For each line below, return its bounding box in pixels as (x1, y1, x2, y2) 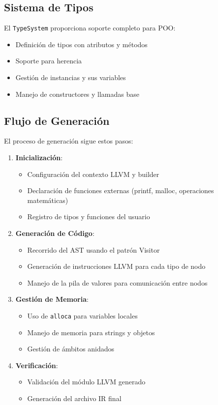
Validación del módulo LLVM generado (27, 376, 146, 387)
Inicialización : (15, 152, 63, 163)
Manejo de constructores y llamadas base (15, 88, 139, 99)
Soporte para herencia (15, 56, 82, 66)
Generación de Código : (15, 228, 94, 238)
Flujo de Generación (4, 113, 110, 128)
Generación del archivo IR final (27, 393, 122, 403)
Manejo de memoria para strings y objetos (27, 327, 155, 337)
